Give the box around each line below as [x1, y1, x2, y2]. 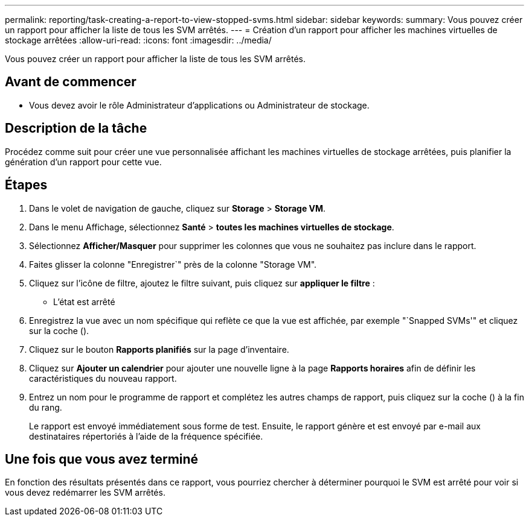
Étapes [5, 177, 48, 193]
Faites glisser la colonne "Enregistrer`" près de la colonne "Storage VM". [29, 259, 317, 270]
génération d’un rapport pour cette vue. [5, 156, 162, 167]
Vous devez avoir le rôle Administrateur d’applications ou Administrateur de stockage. [29, 99, 370, 110]
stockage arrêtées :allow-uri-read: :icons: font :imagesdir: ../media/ [5, 35, 272, 45]
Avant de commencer [5, 74, 136, 90]
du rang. [29, 402, 62, 412]
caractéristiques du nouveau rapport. [29, 373, 177, 384]
